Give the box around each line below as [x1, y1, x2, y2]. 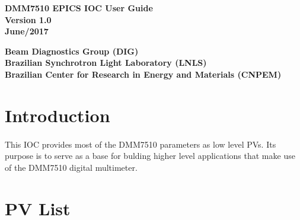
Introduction [5, 103, 110, 127]
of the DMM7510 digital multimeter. [5, 161, 138, 173]
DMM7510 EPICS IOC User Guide [5, 2, 153, 14]
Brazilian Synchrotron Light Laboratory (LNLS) [5, 56, 207, 69]
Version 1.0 [5, 13, 52, 25]
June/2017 [5, 25, 49, 37]
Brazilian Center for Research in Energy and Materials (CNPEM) [5, 68, 282, 80]
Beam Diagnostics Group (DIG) [5, 44, 139, 57]
